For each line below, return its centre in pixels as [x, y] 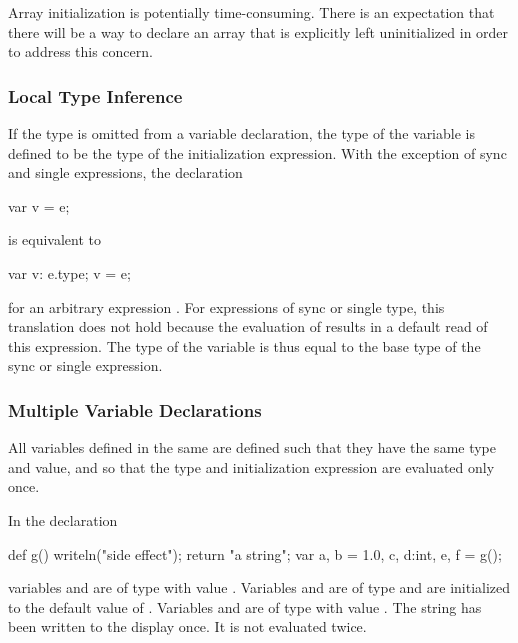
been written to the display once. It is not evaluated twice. [187, 626]
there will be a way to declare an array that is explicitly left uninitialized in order [258, 31]
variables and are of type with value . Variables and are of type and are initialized [259, 587]
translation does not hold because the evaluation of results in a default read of [248, 326]
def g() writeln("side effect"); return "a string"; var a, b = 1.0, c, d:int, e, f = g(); [255, 553]
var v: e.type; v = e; [69, 272]
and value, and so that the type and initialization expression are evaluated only [251, 466]
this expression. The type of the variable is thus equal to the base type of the [244, 345]
